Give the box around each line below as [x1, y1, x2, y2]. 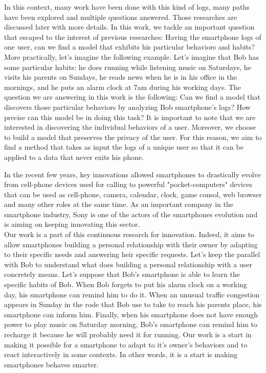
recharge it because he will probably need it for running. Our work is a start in [4, 329, 252, 339]
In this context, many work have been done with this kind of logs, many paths [4, 2, 250, 12]
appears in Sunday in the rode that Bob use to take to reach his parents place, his [4, 299, 262, 310]
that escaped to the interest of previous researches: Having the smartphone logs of [4, 31, 261, 42]
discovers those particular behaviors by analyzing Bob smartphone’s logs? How [4, 101, 251, 112]
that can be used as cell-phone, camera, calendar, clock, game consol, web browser [4, 189, 262, 199]
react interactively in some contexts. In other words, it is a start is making [4, 349, 237, 360]
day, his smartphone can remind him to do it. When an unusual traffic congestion [4, 289, 260, 299]
